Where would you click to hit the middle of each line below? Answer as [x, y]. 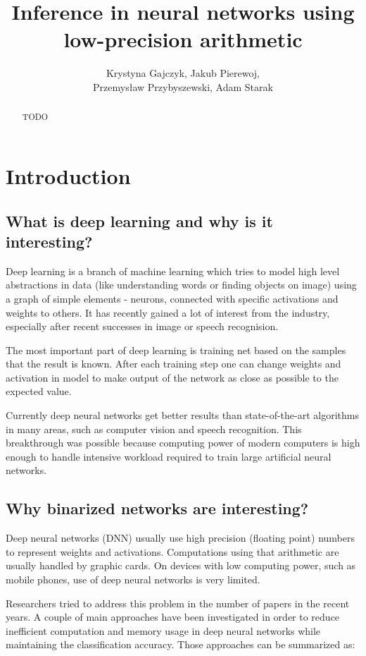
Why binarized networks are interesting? [157, 508]
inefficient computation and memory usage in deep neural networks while [163, 630]
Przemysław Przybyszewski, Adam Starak [183, 86]
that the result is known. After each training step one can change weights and [173, 364]
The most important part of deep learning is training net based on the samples [176, 350]
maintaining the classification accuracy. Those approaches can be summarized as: [181, 644]
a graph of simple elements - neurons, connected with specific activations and [172, 298]
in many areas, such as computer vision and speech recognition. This [154, 429]
